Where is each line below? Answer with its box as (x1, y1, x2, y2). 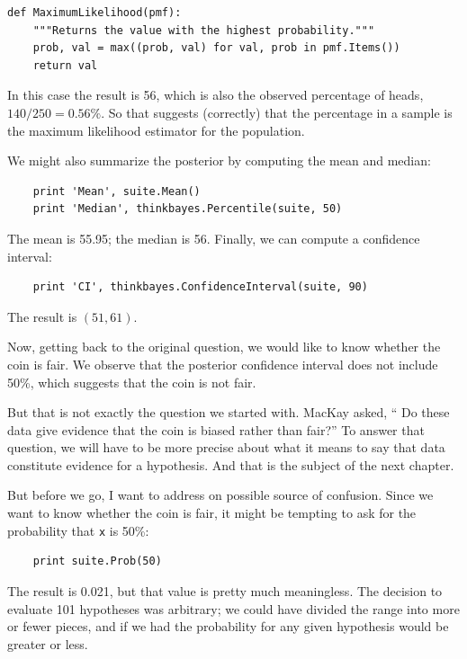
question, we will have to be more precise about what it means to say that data (7, 438, 445, 457)
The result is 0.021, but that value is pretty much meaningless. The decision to (7, 581, 443, 600)
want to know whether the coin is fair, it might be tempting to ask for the (7, 503, 417, 522)
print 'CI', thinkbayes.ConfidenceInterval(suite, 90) (32, 281, 368, 294)
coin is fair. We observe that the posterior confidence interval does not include (7, 354, 438, 373)
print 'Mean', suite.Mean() (32, 184, 201, 198)
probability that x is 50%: (7, 521, 149, 539)
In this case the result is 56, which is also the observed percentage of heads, (7, 85, 424, 104)
